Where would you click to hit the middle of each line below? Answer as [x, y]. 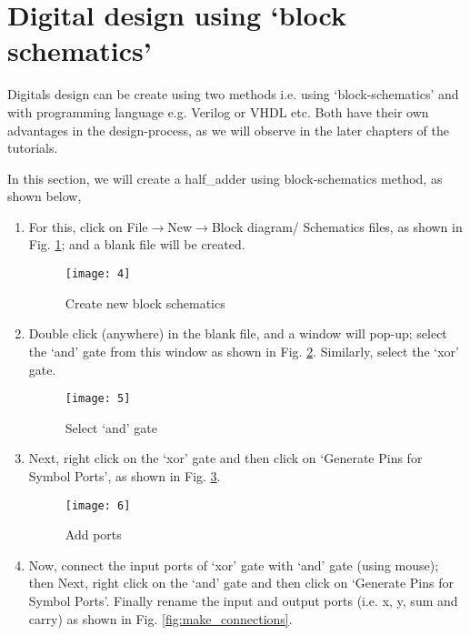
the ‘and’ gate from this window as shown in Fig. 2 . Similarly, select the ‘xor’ [244, 351]
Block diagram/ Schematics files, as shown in [337, 226]
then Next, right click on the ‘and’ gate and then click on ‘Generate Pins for [241, 583]
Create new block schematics [145, 302]
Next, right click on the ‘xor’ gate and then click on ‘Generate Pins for [225, 458]
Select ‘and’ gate [111, 427]
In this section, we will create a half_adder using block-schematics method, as [225, 178]
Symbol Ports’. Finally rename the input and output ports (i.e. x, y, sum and [243, 600]
